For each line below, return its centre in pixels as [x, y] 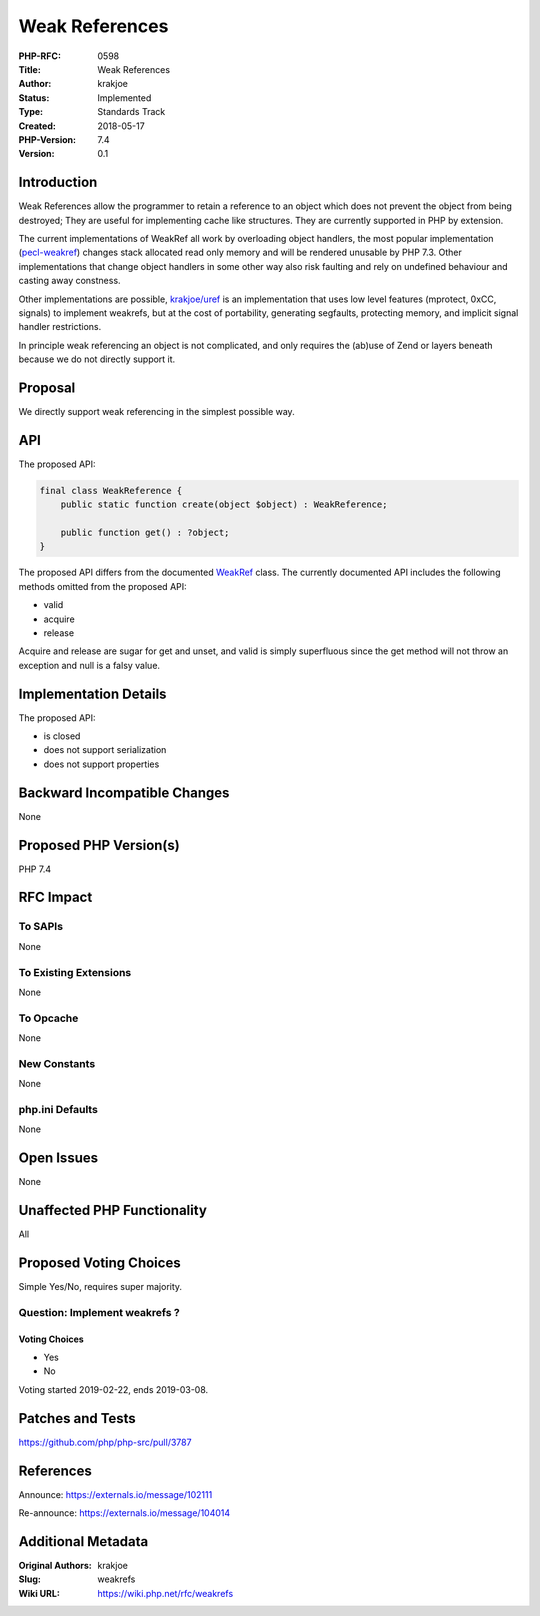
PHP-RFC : [40, 56]
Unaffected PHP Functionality [112, 1210]
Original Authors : [55, 1565]
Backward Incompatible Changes [124, 792]
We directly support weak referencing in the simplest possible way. [156, 411]
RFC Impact [55, 897]
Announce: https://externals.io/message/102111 [115, 1494]
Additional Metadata [83, 1541]
